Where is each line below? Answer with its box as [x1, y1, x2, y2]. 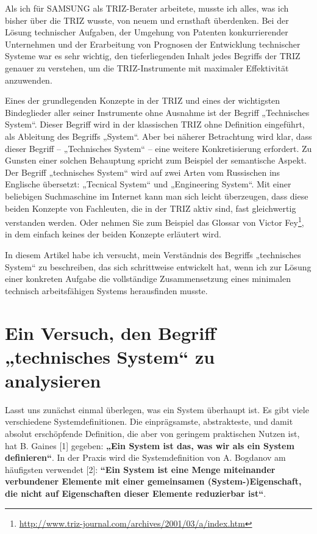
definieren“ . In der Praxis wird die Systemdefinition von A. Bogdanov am [5, 451, 286, 464]
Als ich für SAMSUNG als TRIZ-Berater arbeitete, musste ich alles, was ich [5, 2, 289, 14]
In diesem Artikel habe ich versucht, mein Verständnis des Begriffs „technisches [5, 248, 301, 261]
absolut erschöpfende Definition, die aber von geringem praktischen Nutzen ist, [5, 427, 300, 439]
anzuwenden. [5, 73, 52, 86]
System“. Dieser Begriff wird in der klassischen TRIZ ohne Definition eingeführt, [5, 118, 305, 131]
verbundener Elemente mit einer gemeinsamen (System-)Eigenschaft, [5, 475, 302, 488]
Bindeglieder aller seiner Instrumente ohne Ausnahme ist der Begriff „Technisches [5, 106, 310, 118]
